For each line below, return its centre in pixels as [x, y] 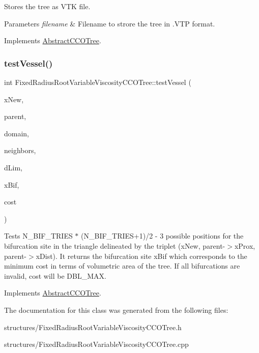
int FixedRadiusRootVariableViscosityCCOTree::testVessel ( [98, 82]
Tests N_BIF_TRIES [38, 236]
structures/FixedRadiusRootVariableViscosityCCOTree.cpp [96, 344]
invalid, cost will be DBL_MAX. [55, 275]
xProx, [245, 245]
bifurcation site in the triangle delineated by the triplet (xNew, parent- [115, 245]
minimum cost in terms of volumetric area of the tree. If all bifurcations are [122, 266]
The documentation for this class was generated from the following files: [116, 310]
